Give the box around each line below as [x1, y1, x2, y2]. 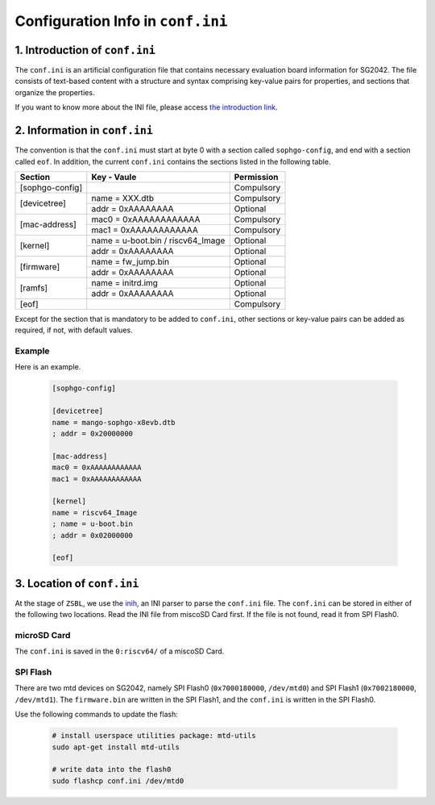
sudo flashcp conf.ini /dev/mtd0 [52, 776, 184, 786]
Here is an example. [14, 362, 81, 372]
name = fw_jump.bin [91, 256, 170, 267]
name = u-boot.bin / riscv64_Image [91, 235, 226, 246]
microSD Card [14, 629, 71, 640]
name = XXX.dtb [91, 192, 155, 203]
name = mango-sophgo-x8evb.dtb [52, 418, 176, 427]
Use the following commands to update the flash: [14, 710, 179, 719]
